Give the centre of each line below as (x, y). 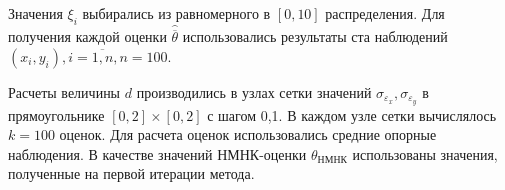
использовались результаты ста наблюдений (315, 36)
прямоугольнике (56, 114)
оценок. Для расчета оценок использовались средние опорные (248, 134)
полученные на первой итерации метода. (131, 173)
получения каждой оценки (87, 36)
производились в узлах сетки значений (254, 91)
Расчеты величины (64, 91)
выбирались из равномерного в (176, 13)
